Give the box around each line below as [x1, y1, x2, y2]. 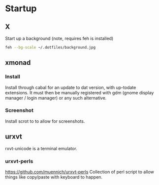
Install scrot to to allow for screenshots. [5, 118, 85, 124]
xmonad [5, 58, 31, 67]
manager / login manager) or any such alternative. [5, 95, 107, 101]
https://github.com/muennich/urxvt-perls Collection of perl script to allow [5, 169, 154, 175]
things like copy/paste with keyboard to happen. [5, 174, 102, 180]
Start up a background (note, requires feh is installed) [5, 35, 114, 41]
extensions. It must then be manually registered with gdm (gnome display [5, 89, 154, 96]
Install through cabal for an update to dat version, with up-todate [5, 84, 136, 90]
